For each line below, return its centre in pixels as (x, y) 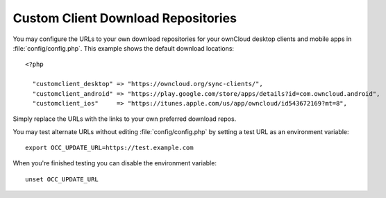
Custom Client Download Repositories (125, 18)
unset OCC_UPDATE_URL (62, 179)
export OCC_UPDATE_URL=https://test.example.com (109, 148)
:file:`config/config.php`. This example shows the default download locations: (124, 48)
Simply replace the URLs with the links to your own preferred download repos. (125, 119)
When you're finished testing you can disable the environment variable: (115, 163)
